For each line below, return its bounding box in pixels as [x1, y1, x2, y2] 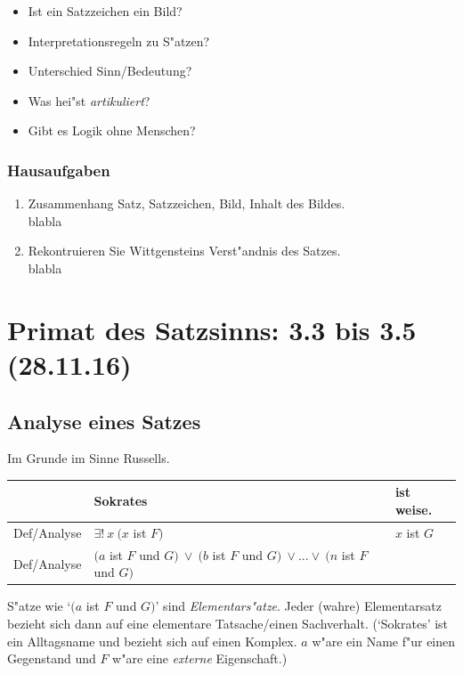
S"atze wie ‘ [7, 597, 71, 615]
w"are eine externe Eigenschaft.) [112, 649, 288, 668]
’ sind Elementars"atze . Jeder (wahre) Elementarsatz [155, 597, 442, 615]
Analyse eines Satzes [7, 407, 201, 434]
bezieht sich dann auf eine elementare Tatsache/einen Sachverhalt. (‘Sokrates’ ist [7, 613, 449, 632]
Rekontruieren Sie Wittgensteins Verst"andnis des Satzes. [28, 241, 341, 260]
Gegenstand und [7, 649, 96, 668]
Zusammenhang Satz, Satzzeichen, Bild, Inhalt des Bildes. [28, 194, 345, 213]
